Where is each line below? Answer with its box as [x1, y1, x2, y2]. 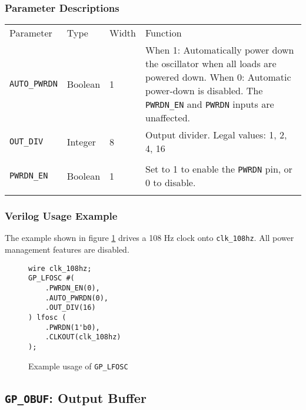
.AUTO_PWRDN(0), [45, 293, 109, 302]
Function [145, 26, 182, 40]
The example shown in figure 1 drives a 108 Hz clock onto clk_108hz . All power [5, 232, 294, 244]
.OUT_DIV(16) [45, 303, 96, 312]
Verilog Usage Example [5, 209, 118, 223]
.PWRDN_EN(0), [45, 284, 100, 292]
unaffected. [145, 111, 191, 125]
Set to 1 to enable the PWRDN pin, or [145, 162, 292, 176]
